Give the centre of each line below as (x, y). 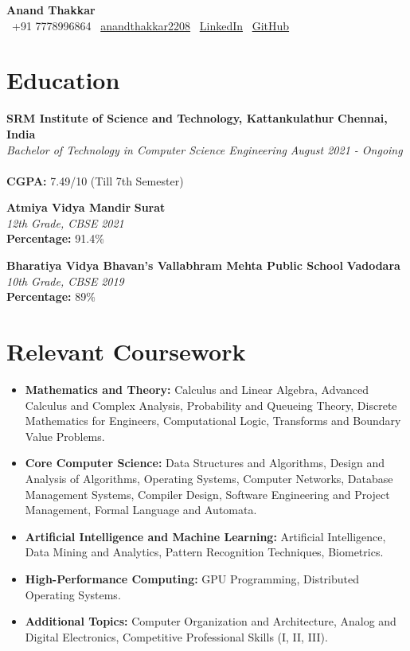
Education (63, 80)
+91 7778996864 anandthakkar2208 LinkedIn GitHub (150, 25)
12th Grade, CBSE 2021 (65, 222)
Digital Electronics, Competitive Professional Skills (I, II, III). (176, 636)
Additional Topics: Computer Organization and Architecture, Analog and (211, 621)
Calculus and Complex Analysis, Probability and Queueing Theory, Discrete (211, 405)
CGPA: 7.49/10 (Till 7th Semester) (95, 180)
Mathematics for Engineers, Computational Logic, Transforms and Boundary (213, 421)
